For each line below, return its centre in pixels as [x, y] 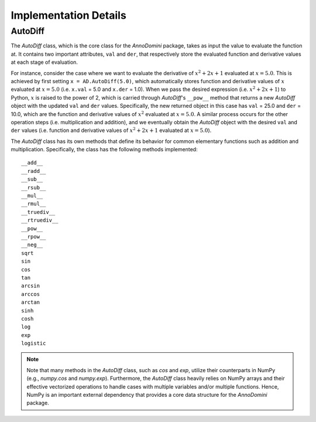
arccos [31, 294]
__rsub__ [34, 187]
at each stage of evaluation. [44, 62]
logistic [34, 343]
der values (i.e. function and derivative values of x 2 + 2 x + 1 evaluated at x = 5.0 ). [111, 130]
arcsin [31, 286]
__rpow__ [34, 236]
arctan [31, 302]
